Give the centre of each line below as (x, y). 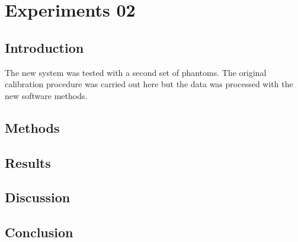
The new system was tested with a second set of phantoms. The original (136, 72)
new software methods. (46, 95)
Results (28, 162)
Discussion (38, 197)
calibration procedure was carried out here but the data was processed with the (149, 84)
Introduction (44, 47)
